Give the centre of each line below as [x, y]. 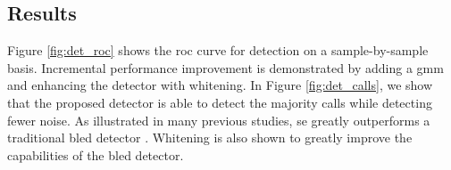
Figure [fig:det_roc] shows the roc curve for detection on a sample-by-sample [218, 50]
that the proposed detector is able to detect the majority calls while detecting [220, 102]
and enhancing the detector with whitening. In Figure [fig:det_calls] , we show [220, 85]
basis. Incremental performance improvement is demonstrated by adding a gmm [225, 67]
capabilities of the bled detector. [96, 154]
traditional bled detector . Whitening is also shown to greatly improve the [210, 138]
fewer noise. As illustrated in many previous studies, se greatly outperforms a [219, 120]
